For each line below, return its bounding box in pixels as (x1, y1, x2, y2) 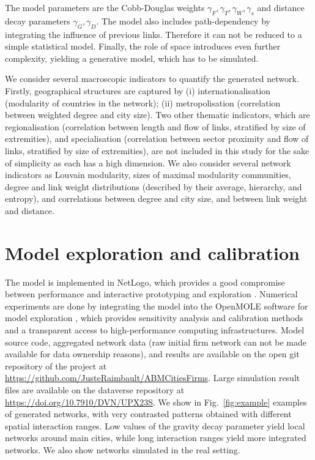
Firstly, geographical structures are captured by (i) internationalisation (5, 84, 271, 97)
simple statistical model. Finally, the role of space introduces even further (5, 40, 281, 53)
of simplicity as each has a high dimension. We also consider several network (5, 156, 291, 169)
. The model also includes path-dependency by (96, 14, 270, 27)
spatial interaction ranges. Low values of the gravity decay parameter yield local (5, 419, 305, 432)
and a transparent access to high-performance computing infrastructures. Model (5, 324, 305, 336)
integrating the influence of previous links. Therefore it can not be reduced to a (5, 28, 302, 40)
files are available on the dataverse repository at (5, 383, 185, 396)
